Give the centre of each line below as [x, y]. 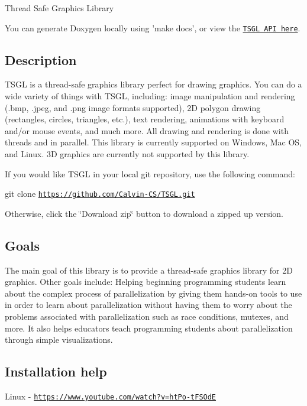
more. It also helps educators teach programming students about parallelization [149, 328]
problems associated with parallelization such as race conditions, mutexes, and [147, 316]
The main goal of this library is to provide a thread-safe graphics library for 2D [149, 270]
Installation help [56, 371]
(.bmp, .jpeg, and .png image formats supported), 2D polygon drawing [133, 107]
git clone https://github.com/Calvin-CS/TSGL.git [100, 194]
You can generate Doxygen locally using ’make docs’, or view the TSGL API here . [153, 27]
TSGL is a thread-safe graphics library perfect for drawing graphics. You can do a [153, 84]
